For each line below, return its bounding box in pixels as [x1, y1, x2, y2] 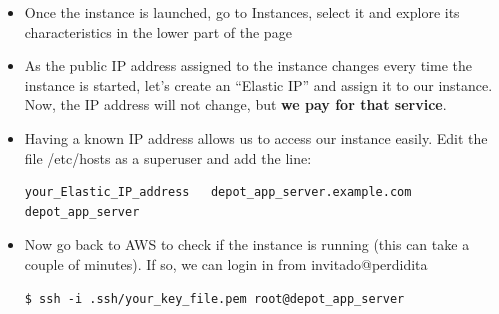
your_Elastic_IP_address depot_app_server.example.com [24, 185, 412, 200]
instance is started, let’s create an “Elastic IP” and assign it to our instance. [24, 74, 493, 95]
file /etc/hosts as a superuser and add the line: [24, 147, 312, 168]
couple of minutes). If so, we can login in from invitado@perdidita [24, 253, 428, 274]
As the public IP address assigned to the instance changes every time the [24, 55, 472, 76]
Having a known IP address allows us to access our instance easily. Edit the [24, 127, 488, 148]
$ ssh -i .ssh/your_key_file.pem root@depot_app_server [24, 291, 405, 306]
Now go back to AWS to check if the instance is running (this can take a [24, 234, 470, 255]
